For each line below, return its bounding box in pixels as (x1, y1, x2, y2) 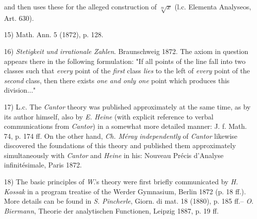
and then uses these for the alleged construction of (4, 1, 157, 11)
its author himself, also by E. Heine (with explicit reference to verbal (4, 111, 213, 121)
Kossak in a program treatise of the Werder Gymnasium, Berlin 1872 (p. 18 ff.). (4, 186, 246, 196)
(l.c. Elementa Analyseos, (174, 1, 252, 11)
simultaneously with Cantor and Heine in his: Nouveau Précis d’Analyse (4, 150, 224, 160)
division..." (4, 85, 36, 95)
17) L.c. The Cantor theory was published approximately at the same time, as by (4, 101, 251, 111)
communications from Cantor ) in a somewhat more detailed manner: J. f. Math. (4, 121, 247, 131)
